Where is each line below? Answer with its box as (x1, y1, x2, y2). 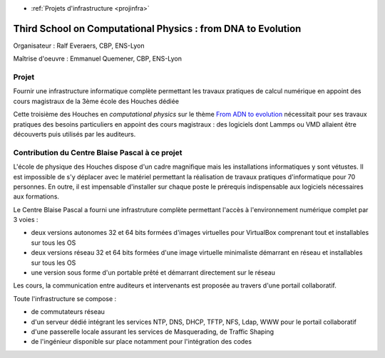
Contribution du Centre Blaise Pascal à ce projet (13, 147, 183, 157)
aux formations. (13, 192, 60, 201)
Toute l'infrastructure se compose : (13, 294, 117, 302)
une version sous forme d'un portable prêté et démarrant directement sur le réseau (31, 268, 276, 277)
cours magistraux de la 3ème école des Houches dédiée (13, 97, 180, 105)
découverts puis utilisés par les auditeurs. (13, 130, 136, 138)
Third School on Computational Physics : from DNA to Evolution (13, 22, 302, 35)
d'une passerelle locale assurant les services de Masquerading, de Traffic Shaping (31, 327, 274, 336)
